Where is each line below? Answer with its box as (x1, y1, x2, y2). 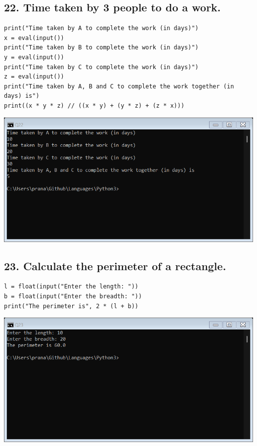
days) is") (4, 92, 40, 100)
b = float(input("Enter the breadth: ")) (4, 292, 142, 300)
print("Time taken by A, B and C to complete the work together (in (4, 82, 234, 90)
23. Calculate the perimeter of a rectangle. (4, 258, 226, 273)
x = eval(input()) (4, 34, 64, 41)
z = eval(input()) (4, 73, 64, 81)
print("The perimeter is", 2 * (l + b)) (4, 302, 139, 310)
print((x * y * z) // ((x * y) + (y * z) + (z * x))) (4, 102, 185, 109)
